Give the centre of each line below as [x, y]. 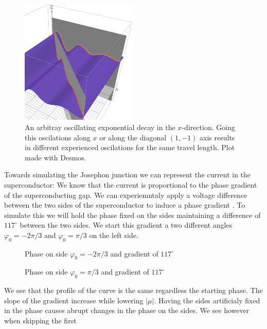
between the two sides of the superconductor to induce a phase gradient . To [125, 205]
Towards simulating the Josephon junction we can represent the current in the [128, 175]
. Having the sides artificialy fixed [207, 300]
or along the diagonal [133, 137]
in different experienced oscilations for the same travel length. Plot [130, 147]
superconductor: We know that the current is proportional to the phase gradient [131, 184]
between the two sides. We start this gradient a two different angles [126, 225]
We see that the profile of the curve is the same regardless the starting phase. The [133, 290]
